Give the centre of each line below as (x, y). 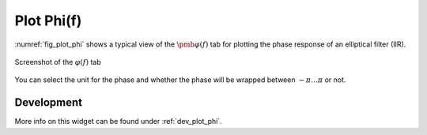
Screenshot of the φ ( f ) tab (58, 62)
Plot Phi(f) (48, 21)
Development (49, 103)
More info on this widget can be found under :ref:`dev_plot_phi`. (119, 122)
